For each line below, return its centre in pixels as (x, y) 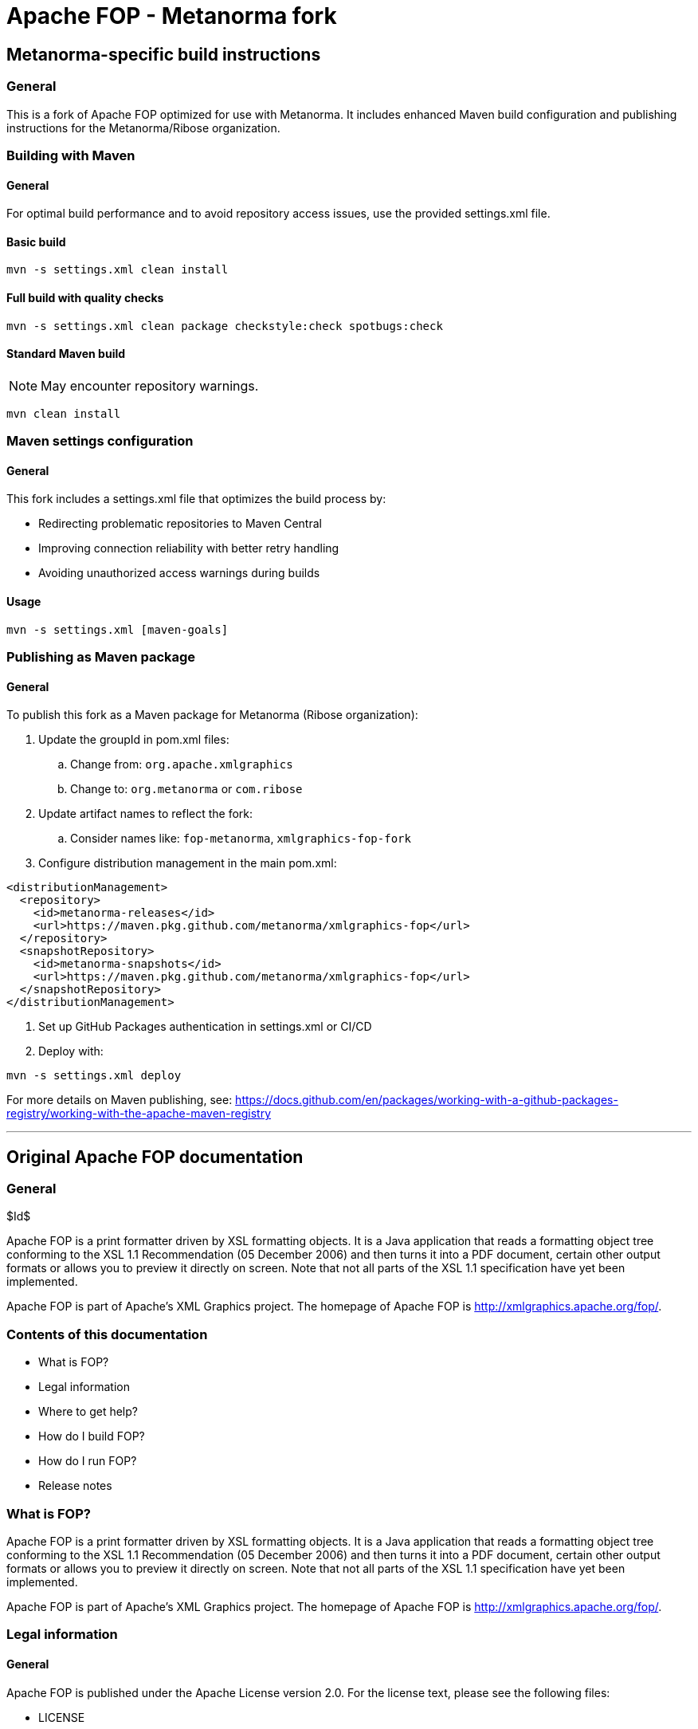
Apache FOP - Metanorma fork (172, 16)
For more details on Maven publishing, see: (120, 1100)
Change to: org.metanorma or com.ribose (186, 789)
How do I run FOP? (88, 1461)
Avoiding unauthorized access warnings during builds (179, 573)
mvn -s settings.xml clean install (118, 270)
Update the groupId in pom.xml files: (134, 740)
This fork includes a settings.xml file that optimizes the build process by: (196, 499)
